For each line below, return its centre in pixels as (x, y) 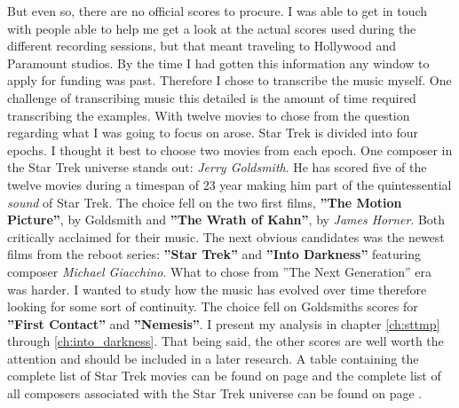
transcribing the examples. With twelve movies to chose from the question (209, 115)
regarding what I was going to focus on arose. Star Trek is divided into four (213, 133)
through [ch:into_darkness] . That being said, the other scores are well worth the (226, 341)
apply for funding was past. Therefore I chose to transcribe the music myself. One (229, 80)
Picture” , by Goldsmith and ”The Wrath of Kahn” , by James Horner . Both (226, 220)
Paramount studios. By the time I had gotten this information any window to (218, 63)
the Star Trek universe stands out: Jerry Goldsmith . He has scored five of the (217, 167)
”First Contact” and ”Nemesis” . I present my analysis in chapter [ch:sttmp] (224, 323)
